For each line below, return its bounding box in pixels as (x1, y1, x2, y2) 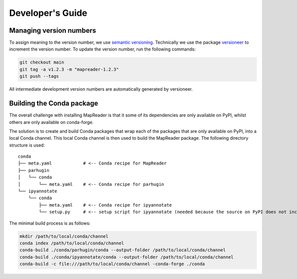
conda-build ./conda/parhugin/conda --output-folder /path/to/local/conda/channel (19, 247, 226, 253)
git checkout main (19, 59, 64, 65)
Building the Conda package (9, 99, 99, 108)
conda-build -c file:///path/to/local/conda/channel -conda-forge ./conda (19, 261, 205, 267)
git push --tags (19, 73, 59, 79)
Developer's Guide (9, 7, 88, 18)
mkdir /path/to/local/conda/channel (19, 233, 109, 239)
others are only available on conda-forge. (9, 119, 94, 125)
